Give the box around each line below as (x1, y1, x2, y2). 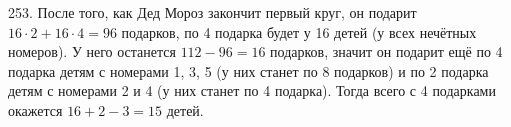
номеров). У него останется (8, 41, 176, 62)
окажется (8, 99, 63, 120)
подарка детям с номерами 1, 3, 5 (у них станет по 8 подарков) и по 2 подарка (8, 60, 489, 81)
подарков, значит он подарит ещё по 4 (270, 41, 503, 62)
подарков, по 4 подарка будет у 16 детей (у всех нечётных (121, 21, 477, 42)
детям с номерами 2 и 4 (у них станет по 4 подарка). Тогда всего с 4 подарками (8, 80, 496, 101)
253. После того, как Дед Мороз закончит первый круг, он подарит (8, 2, 417, 22)
